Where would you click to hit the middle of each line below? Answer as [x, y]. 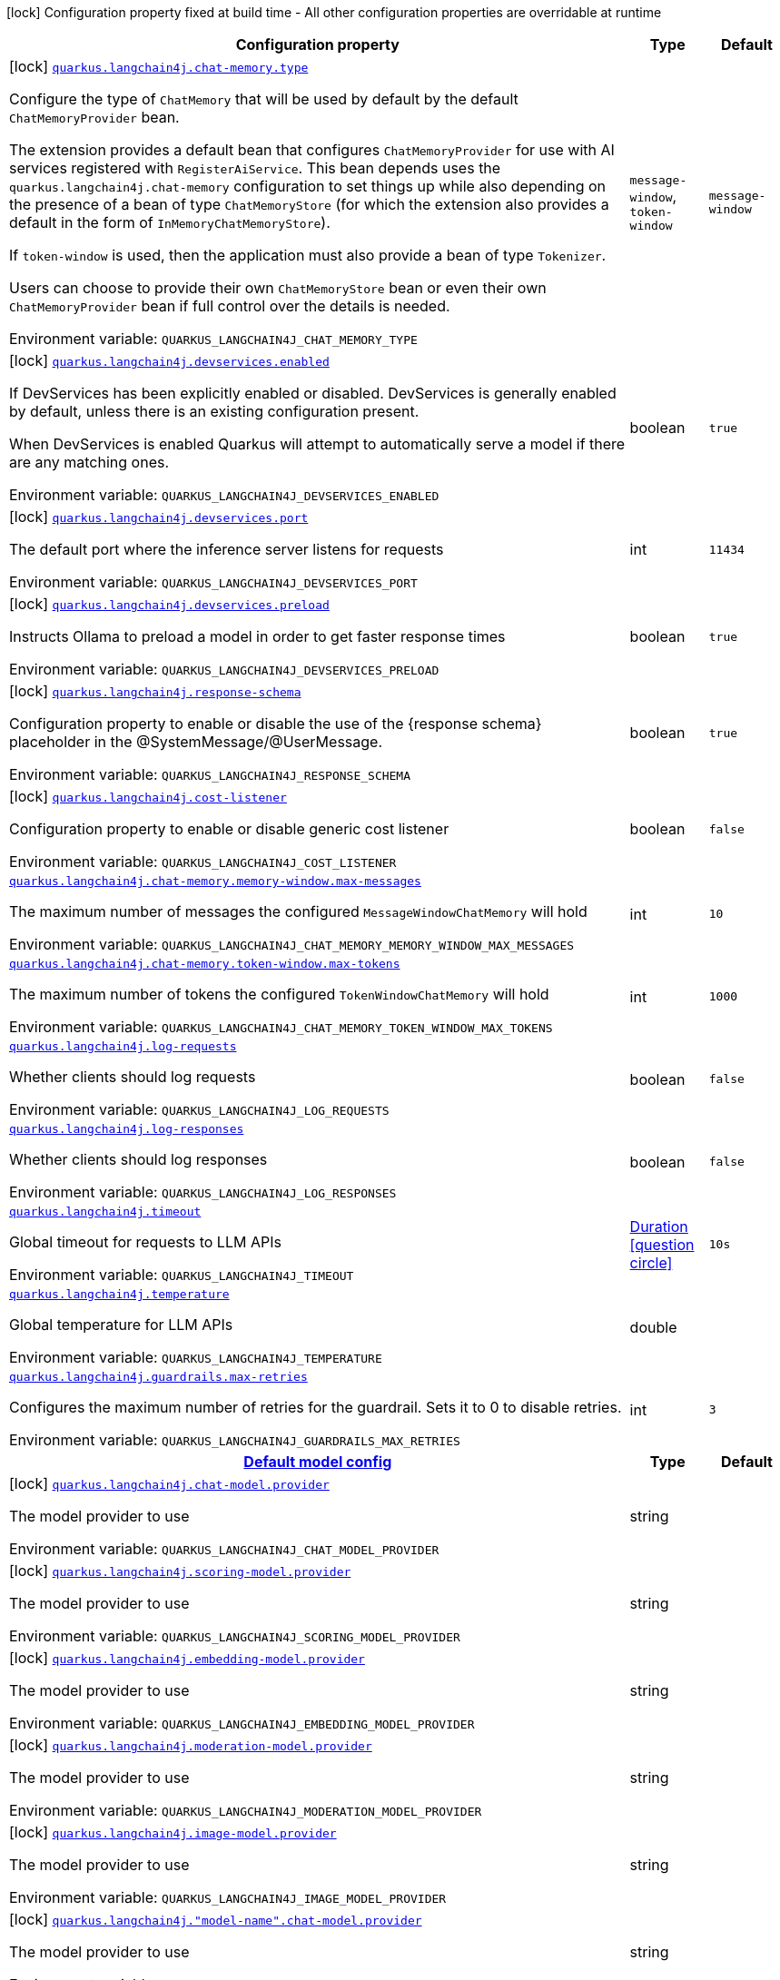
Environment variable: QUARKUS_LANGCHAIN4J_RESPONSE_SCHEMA [210, 774]
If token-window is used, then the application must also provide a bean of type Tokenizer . [308, 255]
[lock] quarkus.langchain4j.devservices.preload [169, 604]
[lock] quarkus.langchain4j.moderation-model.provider [191, 1745]
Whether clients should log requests [133, 1077]
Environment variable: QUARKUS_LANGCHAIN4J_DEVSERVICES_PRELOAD [224, 669]
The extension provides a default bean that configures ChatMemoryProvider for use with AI [312, 150]
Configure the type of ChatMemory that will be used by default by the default [264, 99]
